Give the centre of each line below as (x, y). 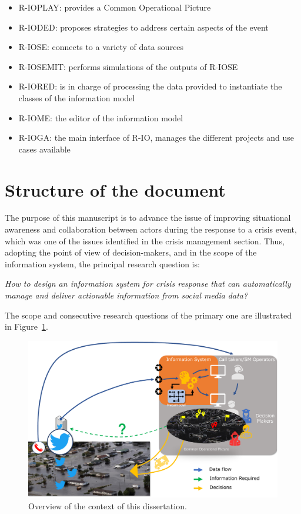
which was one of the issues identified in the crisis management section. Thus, (145, 241)
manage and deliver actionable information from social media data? (126, 295)
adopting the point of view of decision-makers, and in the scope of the (131, 252)
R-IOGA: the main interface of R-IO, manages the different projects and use (156, 137)
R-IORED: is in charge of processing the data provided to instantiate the (150, 86)
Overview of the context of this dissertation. (108, 505)
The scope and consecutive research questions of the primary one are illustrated (148, 315)
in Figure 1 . (26, 326)
